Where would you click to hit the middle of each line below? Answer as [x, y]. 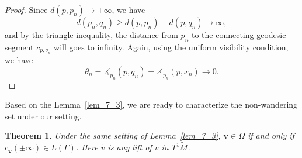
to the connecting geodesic [239, 35]
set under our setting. [43, 116]
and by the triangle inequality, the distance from [91, 35]
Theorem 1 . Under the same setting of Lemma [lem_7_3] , [113, 135]
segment [19, 47]
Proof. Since [26, 9]
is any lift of [130, 147]
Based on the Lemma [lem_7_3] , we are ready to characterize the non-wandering [151, 104]
